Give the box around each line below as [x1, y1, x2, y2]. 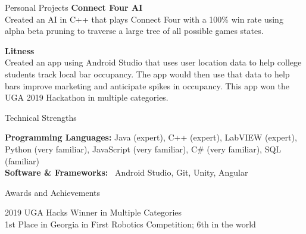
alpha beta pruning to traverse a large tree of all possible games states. [5, 24, 264, 37]
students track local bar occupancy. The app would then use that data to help [5, 67, 290, 80]
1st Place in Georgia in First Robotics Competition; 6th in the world [5, 217, 256, 230]
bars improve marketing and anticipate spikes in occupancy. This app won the [5, 79, 289, 92]
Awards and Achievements [5, 186, 101, 198]
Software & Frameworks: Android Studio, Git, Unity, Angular [5, 166, 248, 179]
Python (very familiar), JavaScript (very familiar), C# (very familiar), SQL [5, 142, 282, 155]
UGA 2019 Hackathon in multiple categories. [5, 91, 168, 104]
